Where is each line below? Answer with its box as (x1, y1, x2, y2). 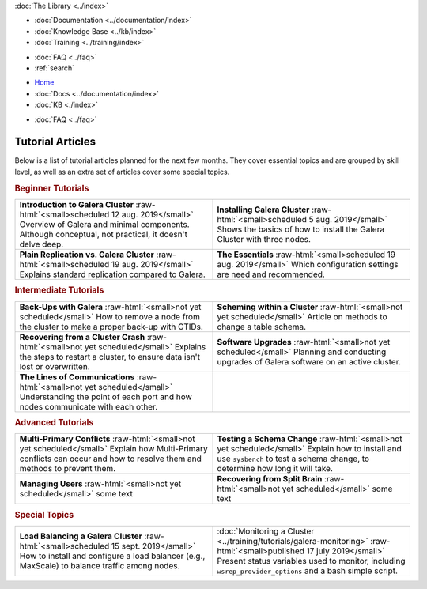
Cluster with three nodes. (217, 233, 312, 244)
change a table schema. (217, 321, 307, 332)
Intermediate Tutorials (14, 285, 104, 296)
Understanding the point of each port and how (19, 391, 193, 402)
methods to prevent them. (19, 463, 116, 474)
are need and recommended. (217, 269, 326, 280)
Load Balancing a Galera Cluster (19, 530, 142, 542)
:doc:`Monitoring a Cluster (217, 526, 315, 537)
